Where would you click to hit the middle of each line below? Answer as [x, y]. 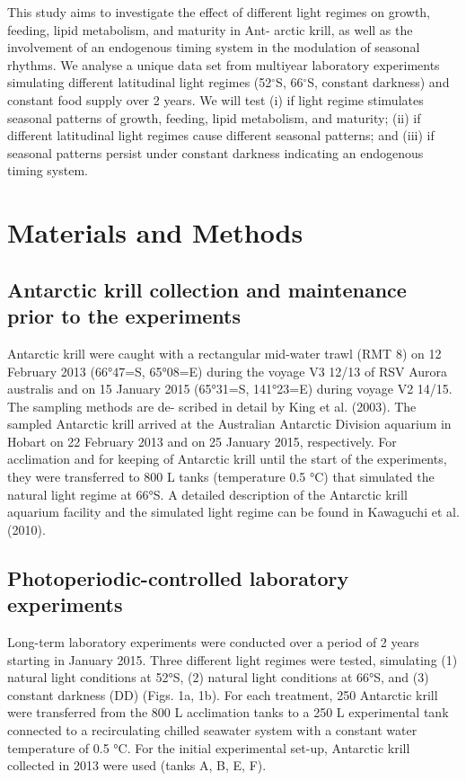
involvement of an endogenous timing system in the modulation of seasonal [214, 47]
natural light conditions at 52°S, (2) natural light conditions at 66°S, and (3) [218, 677]
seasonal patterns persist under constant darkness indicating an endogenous [215, 152]
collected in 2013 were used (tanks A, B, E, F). [137, 765]
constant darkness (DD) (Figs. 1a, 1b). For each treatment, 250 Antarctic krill [223, 694]
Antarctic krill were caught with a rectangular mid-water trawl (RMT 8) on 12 [224, 353]
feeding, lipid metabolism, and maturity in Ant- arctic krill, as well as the [210, 29]
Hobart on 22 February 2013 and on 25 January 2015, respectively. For [202, 441]
